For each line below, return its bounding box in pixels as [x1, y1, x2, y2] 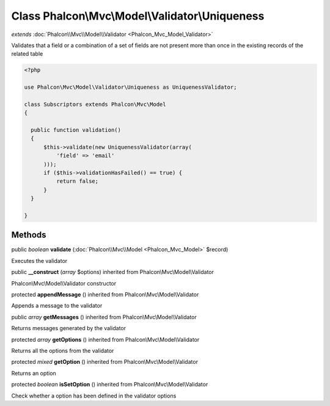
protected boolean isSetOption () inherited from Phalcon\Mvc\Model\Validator [11, 381, 208, 388]
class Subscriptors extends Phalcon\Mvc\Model [24, 101, 166, 108]
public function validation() [31, 127, 122, 134]
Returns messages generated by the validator [11, 325, 127, 332]
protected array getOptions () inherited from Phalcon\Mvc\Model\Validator [11, 336, 200, 343]
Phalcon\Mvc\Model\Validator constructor [11, 279, 116, 287]
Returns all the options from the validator [11, 347, 114, 354]
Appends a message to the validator [11, 302, 103, 309]
